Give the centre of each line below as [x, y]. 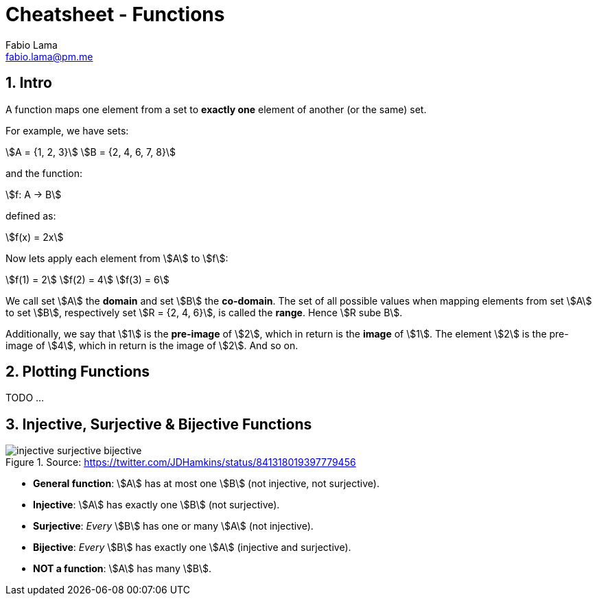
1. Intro [29, 83]
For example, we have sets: [67, 130]
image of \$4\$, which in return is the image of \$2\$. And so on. [152, 345]
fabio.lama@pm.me [49, 56]
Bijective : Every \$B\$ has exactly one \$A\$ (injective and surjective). [192, 547]
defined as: [31, 215]
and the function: [44, 173]
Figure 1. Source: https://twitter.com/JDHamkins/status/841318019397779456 [181, 462]
